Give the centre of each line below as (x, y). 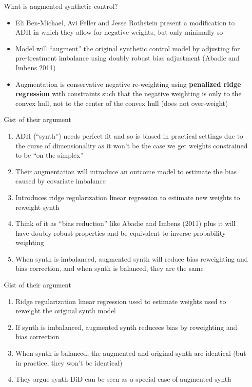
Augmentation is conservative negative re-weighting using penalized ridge (128, 84)
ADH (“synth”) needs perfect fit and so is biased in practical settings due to (129, 135)
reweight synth (37, 207)
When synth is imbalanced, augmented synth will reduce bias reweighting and (132, 258)
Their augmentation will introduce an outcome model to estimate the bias (126, 171)
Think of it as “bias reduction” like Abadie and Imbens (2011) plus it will (126, 223)
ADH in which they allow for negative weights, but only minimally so (119, 32)
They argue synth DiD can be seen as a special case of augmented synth (123, 379)
